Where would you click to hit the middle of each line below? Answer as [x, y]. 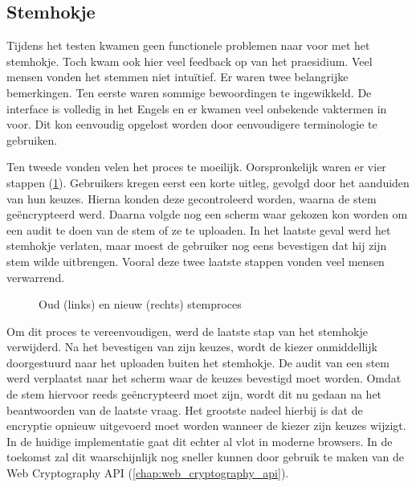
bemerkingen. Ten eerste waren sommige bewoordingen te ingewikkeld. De [189, 92]
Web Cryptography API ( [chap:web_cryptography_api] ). [148, 473]
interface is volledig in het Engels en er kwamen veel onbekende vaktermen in [197, 108]
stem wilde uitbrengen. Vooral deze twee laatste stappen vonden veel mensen [196, 261]
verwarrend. [36, 277]
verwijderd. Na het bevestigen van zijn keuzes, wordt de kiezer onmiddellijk [192, 347]
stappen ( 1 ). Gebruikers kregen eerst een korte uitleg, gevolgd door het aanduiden [208, 182]
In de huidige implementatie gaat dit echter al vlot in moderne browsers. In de [200, 441]
